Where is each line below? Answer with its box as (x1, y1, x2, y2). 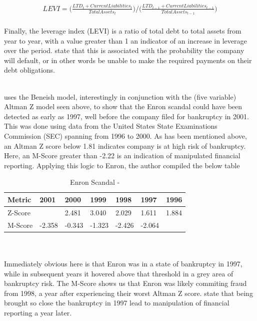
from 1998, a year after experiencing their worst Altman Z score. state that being (4, 287, 253, 298)
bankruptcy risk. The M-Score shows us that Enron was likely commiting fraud (4, 278, 247, 288)
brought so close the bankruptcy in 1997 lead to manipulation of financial (4, 297, 229, 308)
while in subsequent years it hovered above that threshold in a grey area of (4, 268, 233, 278)
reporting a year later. (4, 307, 72, 317)
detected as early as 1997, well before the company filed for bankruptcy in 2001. (4, 111, 249, 121)
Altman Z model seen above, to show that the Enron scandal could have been (4, 101, 242, 112)
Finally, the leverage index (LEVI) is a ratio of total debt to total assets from (4, 26, 241, 36)
